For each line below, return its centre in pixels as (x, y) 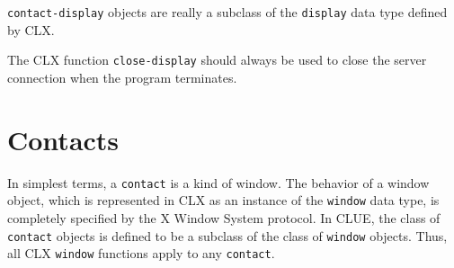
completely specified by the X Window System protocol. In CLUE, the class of (224, 217)
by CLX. (31, 29)
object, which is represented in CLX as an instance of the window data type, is (223, 200)
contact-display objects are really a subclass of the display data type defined (227, 12)
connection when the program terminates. (122, 77)
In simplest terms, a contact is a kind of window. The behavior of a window (218, 182)
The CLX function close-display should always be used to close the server (217, 60)
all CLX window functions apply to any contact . (141, 253)
